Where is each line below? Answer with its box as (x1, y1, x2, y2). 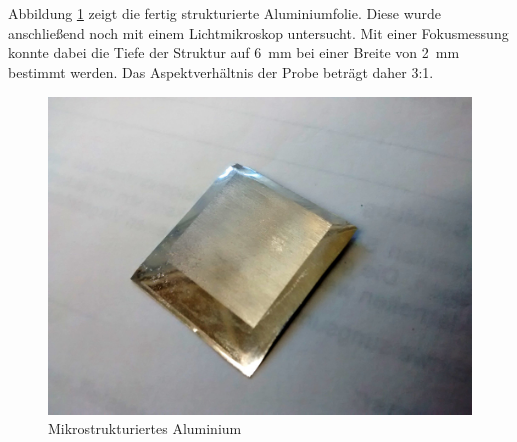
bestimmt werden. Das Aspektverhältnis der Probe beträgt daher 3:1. (8, 61, 434, 82)
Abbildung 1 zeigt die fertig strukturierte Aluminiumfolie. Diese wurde (8, 3, 442, 24)
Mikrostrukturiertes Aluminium (48, 418, 242, 439)
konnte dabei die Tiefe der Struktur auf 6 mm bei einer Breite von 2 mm (8, 42, 460, 63)
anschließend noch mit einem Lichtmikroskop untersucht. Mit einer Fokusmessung (8, 22, 509, 43)
